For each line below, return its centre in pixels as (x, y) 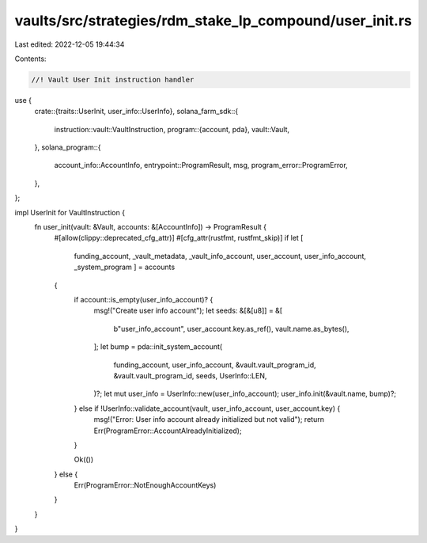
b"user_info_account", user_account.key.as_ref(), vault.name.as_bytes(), (231, 328)
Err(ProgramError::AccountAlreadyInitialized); (168, 431)
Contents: (30, 59)
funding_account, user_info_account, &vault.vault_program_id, (215, 365)
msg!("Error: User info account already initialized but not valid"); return (209, 420)
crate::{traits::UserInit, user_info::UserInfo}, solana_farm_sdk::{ (136, 112)
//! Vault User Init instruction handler (113, 80)
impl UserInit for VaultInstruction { (70, 212)
